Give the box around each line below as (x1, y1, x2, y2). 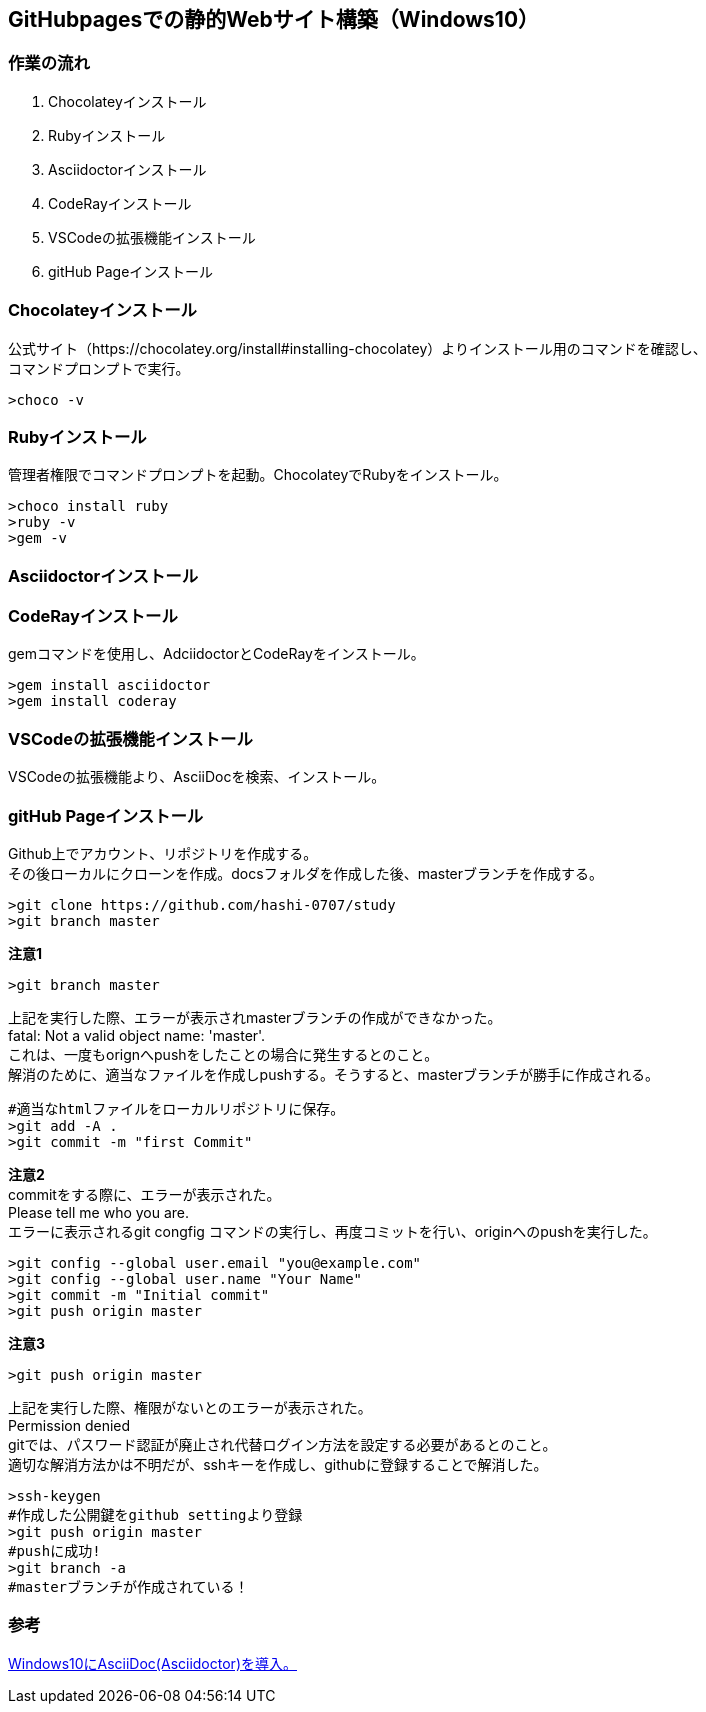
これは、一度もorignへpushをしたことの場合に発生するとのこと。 (8, 1045, 439, 1063)
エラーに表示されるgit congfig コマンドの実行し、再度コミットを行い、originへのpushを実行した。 (8, 1222, 657, 1240)
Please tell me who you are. (8, 1203, 190, 1221)
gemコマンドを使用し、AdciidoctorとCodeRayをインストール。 (8, 645, 425, 663)
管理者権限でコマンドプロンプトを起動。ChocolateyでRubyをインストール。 (8, 466, 508, 484)
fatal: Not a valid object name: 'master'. (8, 1026, 266, 1044)
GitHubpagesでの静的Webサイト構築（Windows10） (8, 7, 540, 32)
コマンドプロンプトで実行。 (8, 359, 190, 377)
